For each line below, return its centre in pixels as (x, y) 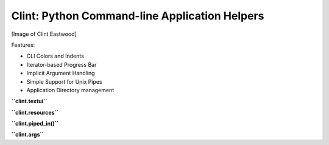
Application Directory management (70, 90)
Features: (23, 45)
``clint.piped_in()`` (35, 124)
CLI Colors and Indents (55, 56)
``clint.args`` (27, 135)
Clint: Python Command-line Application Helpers (138, 16)
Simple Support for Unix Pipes (64, 81)
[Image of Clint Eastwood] (44, 34)
